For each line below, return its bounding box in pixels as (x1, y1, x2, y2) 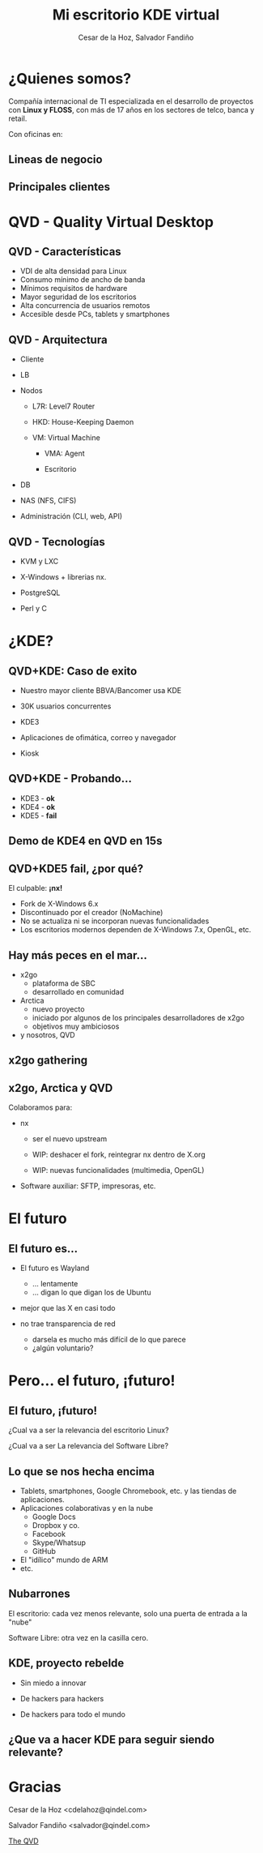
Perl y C (19, 604, 47, 614)
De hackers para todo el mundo (19, 1709, 125, 1719)
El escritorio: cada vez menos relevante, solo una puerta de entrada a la (8, 1608, 248, 1618)
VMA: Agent (44, 448, 85, 459)
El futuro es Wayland (19, 1263, 90, 1273)
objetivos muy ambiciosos (32, 1021, 120, 1031)
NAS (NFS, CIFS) (19, 496, 77, 506)
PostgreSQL (19, 588, 61, 597)
